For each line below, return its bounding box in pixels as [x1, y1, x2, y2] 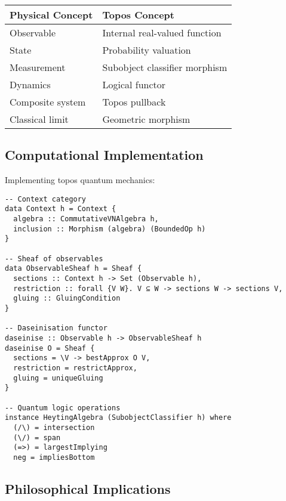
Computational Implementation [5, 146, 204, 164]
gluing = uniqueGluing [13, 373, 103, 382]
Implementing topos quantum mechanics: [5, 174, 155, 186]
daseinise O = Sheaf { [5, 344, 95, 352]
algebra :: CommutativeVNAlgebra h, [13, 215, 159, 224]
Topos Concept [102, 8, 174, 21]
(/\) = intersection [13, 423, 95, 432]
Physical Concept [10, 8, 93, 21]
